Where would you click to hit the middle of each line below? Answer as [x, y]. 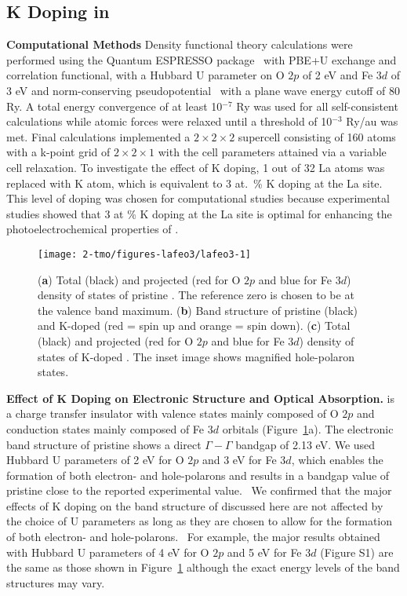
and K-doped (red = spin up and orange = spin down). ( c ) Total [194, 325]
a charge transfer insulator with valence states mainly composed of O [173, 413]
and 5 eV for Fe [264, 552]
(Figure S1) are [357, 552]
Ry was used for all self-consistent [317, 106]
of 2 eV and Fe [338, 75]
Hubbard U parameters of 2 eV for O [95, 460]
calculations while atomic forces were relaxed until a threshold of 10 [169, 121]
